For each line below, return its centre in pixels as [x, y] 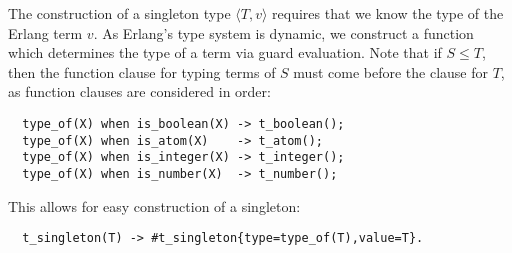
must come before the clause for [390, 71]
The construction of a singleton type [119, 13]
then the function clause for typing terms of [142, 71]
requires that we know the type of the [388, 13]
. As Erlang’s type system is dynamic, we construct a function [283, 32]
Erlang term [45, 32]
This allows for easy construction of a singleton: [154, 205]
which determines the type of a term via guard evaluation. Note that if [225, 52]
